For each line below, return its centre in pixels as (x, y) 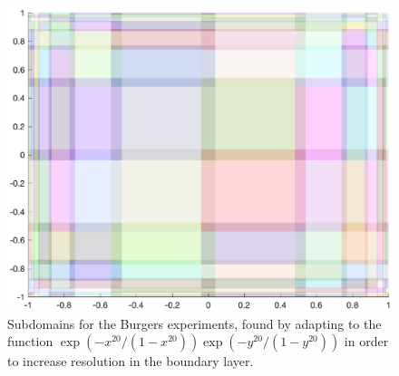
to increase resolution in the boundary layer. (131, 361)
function (30, 341)
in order (366, 341)
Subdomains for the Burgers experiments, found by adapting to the (195, 323)
